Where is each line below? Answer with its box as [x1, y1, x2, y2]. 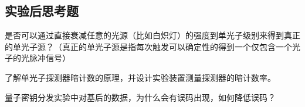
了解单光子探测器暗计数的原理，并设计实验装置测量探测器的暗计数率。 [5, 71, 276, 83]
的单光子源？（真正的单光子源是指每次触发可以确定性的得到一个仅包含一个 [5, 40, 292, 52]
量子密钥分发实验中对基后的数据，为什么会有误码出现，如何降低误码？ [5, 91, 276, 103]
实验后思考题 [5, 2, 79, 20]
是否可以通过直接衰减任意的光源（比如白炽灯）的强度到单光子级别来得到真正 [5, 29, 300, 41]
